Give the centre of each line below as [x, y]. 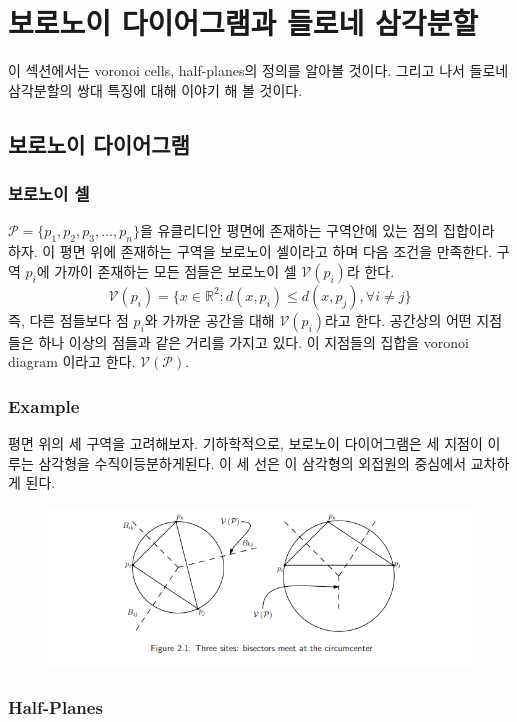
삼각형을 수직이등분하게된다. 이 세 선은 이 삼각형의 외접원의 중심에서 [252, 462]
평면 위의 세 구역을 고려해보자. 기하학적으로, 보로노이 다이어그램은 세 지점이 [245, 443]
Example [44, 405]
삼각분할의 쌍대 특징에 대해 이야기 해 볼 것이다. [155, 89]
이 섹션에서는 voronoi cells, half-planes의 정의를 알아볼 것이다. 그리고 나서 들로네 [258, 70]
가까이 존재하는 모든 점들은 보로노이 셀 [175, 270]
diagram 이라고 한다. [72, 361]
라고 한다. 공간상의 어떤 [398, 319]
